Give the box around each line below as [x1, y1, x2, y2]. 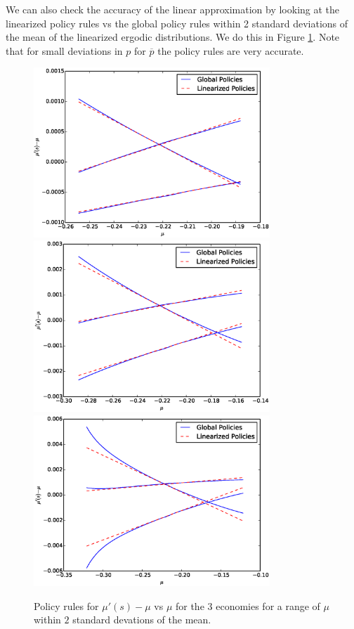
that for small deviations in [6, 43, 123, 58]
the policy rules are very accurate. [157, 43, 304, 58]
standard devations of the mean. [72, 612, 211, 627]
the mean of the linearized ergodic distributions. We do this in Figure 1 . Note [6, 30, 340, 44]
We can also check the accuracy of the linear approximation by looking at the [6, 2, 340, 16]
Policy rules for [34, 598, 99, 613]
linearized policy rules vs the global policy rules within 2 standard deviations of [6, 15, 348, 30]
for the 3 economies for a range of [175, 598, 320, 613]
